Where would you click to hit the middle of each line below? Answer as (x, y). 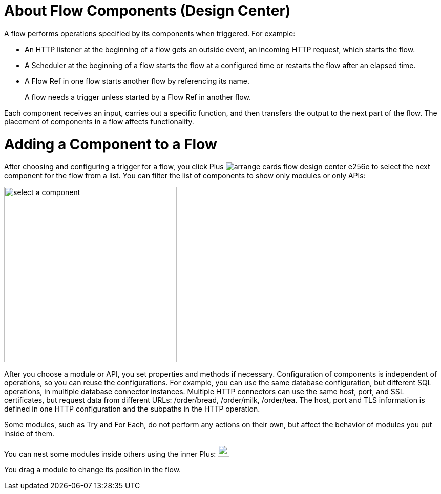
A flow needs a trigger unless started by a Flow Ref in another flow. (138, 97)
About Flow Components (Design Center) (148, 11)
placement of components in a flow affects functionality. (99, 121)
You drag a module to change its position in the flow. (93, 470)
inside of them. (29, 434)
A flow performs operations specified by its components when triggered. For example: (150, 33)
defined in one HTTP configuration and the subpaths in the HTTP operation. (132, 409)
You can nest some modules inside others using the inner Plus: (110, 454)
